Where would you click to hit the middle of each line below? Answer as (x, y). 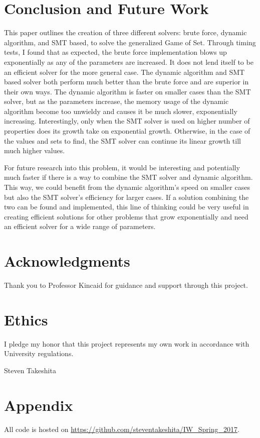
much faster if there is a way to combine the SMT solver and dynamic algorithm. (128, 177)
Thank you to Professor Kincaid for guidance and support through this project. (126, 285)
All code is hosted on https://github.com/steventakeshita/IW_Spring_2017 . (122, 429)
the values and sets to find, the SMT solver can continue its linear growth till (122, 140)
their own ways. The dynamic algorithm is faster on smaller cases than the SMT (127, 91)
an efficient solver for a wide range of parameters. (80, 226)
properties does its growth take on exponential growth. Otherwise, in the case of (127, 131)
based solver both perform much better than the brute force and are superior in (126, 82)
